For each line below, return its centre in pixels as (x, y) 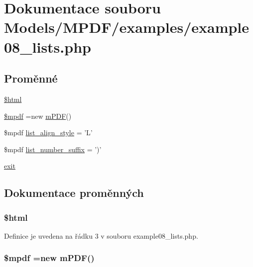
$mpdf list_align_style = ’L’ (48, 133)
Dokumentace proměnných (74, 193)
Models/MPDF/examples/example (127, 27)
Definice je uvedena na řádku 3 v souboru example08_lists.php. (101, 235)
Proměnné (31, 78)
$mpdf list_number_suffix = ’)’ (53, 149)
